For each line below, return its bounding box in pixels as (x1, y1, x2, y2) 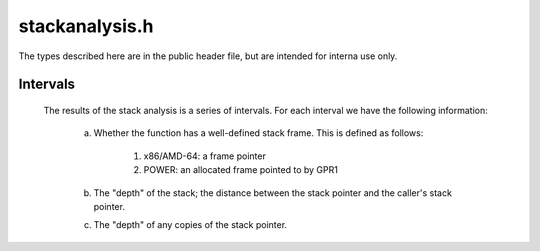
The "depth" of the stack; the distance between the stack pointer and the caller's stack (93, 186, 452, 199)
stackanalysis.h (18, 15, 154, 37)
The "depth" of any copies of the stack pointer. (93, 219, 288, 231)
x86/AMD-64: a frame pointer (143, 150, 267, 162)
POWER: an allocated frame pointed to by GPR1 (143, 164, 339, 176)
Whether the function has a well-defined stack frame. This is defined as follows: (93, 127, 424, 139)
